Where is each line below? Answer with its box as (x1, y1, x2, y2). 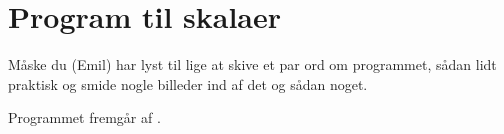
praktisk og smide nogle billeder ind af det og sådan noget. (8, 73, 368, 94)
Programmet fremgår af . (8, 107, 161, 128)
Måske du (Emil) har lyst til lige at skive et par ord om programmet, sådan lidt (8, 54, 497, 75)
